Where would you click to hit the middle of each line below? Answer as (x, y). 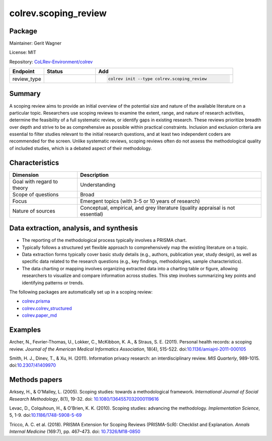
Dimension (25, 175)
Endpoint (23, 72)
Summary (25, 94)
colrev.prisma (36, 301)
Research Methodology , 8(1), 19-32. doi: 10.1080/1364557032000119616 (84, 399)
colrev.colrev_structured (47, 308)
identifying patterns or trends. (53, 282)
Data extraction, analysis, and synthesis (74, 228)
